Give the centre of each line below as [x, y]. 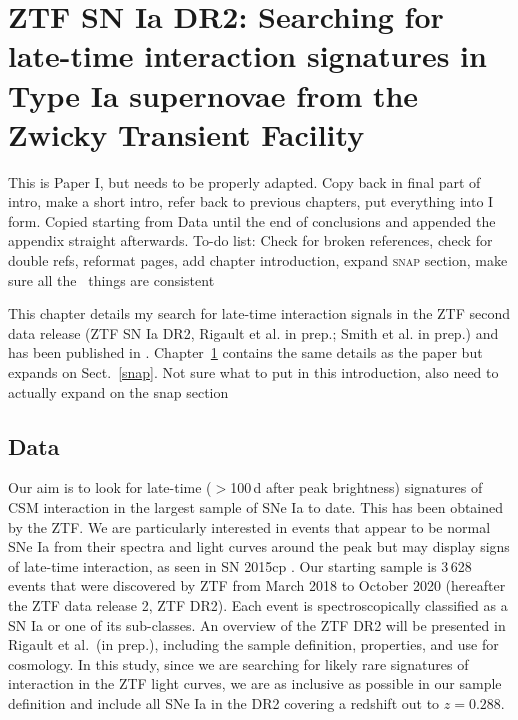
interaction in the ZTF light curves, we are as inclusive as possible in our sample [255, 683]
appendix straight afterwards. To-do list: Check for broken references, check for [250, 240]
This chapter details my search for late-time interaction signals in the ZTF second [259, 313]
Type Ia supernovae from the [213, 94]
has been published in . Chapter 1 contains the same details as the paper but [245, 352]
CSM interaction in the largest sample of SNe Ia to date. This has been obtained [256, 507]
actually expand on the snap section [118, 391]
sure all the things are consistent [111, 279]
